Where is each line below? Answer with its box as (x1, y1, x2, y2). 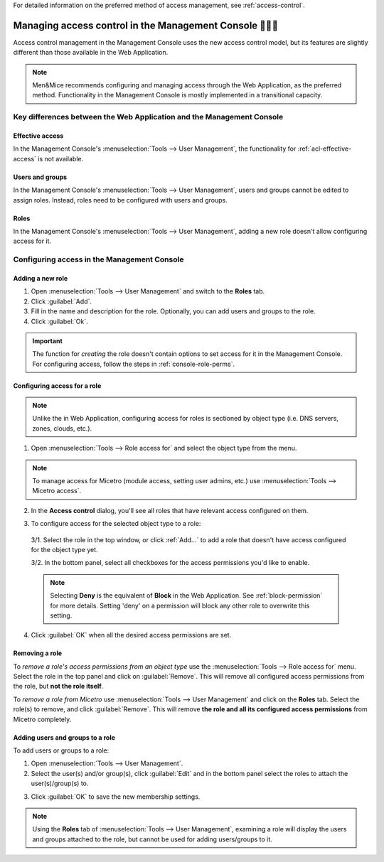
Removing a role (13, 649, 63, 657)
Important (32, 336, 63, 345)
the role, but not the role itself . (13, 682, 104, 691)
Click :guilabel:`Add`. (31, 297, 92, 306)
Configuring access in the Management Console (13, 254, 184, 264)
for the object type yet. (31, 545, 99, 554)
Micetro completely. (13, 715, 72, 723)
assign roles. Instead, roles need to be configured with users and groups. (13, 195, 228, 204)
